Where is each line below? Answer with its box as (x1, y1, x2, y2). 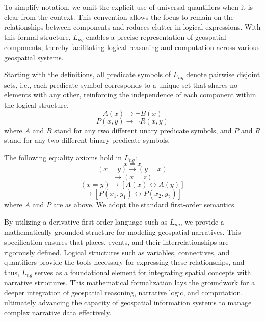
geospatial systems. (4, 52, 64, 62)
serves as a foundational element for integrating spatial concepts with (35, 266, 251, 277)
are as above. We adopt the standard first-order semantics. (53, 199, 236, 210)
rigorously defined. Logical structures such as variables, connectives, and (4, 246, 230, 257)
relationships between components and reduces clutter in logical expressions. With (4, 21, 261, 32)
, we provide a (180, 216, 224, 227)
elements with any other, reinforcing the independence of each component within (4, 89, 256, 100)
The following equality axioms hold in (4, 152, 122, 162)
